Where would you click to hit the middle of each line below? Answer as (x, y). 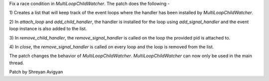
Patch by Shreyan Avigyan (36, 72)
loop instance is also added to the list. (48, 29)
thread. (17, 63)
